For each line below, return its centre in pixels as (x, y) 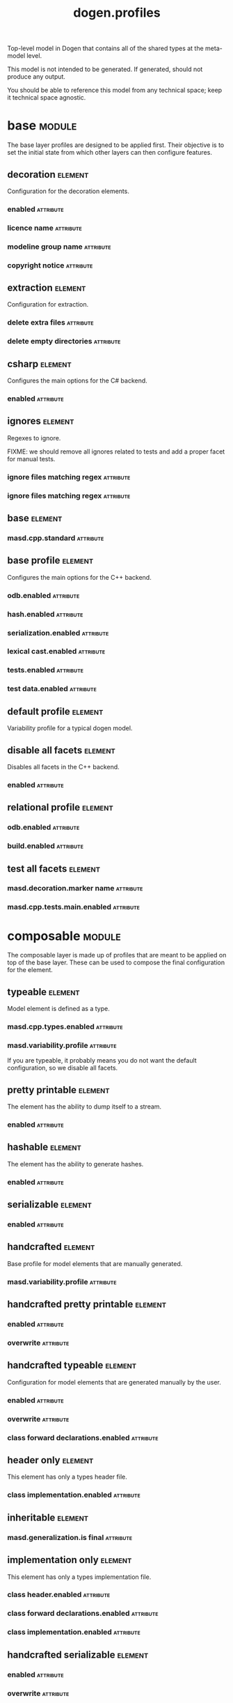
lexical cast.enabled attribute (56, 652)
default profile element (55, 711)
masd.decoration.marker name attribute (75, 888)
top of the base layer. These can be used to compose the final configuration (116, 962)
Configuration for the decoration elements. (69, 191)
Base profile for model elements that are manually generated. (95, 1263)
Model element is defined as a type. (58, 1009)
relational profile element (60, 807)
